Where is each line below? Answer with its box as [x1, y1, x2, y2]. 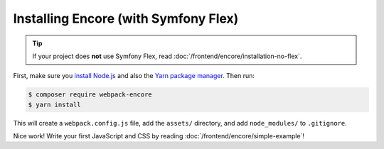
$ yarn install [28, 100, 81, 109]
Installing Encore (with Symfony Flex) [13, 11, 239, 26]
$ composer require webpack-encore [28, 91, 152, 99]
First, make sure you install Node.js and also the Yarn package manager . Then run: [13, 72, 255, 80]
